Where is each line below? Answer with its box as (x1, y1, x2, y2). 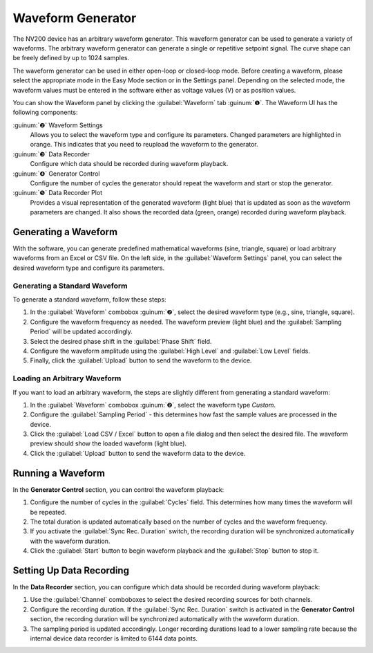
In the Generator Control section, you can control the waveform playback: (12, 485, 224, 494)
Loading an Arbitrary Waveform (12, 374, 122, 383)
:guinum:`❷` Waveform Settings (12, 121, 103, 129)
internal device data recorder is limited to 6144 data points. (30, 634, 198, 643)
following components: (12, 108, 78, 117)
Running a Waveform (12, 467, 105, 479)
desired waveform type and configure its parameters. (12, 264, 165, 272)
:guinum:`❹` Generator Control (12, 169, 100, 178)
